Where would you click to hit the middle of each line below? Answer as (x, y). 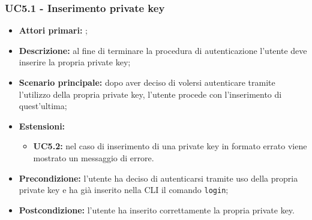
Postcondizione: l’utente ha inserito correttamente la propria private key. (157, 210)
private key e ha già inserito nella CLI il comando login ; (124, 190)
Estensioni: (42, 126)
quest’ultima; (43, 106)
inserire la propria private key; (75, 62)
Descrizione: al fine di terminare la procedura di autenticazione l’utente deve (163, 50)
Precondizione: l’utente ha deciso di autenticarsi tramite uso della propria (158, 178)
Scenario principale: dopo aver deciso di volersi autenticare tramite (147, 82)
